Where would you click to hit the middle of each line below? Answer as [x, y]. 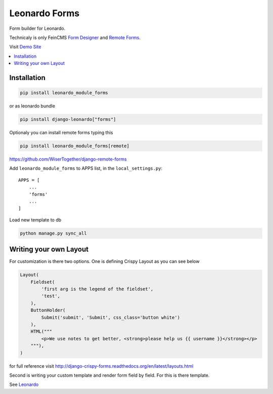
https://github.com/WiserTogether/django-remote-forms [68, 159]
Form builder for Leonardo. [37, 28]
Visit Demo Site [25, 47]
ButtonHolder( [48, 310]
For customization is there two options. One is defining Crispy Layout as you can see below [104, 261]
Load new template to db [35, 220]
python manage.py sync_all [53, 233]
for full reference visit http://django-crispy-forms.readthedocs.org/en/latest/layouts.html [101, 366]
